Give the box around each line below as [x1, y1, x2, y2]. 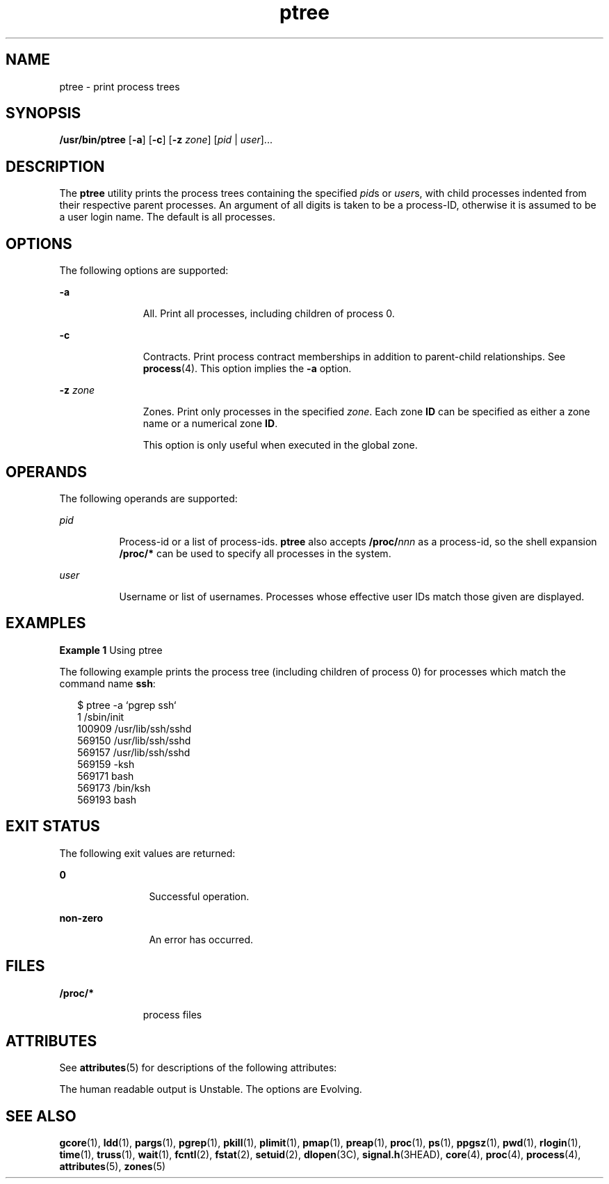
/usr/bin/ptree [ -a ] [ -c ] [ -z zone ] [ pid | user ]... [59, 134, 273, 146]
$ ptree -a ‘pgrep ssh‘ [77, 698, 177, 711]
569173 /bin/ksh [77, 781, 151, 794]
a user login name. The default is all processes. [59, 211, 275, 223]
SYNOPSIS [6, 104, 81, 122]
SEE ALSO [6, 1107, 76, 1125]
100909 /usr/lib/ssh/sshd [77, 722, 192, 735]
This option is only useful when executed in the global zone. [143, 439, 418, 451]
